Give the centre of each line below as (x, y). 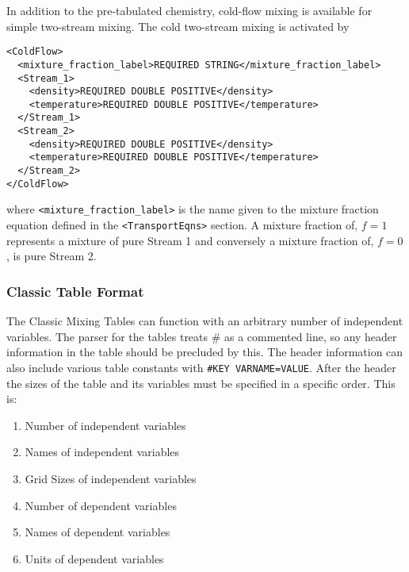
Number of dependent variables (101, 505)
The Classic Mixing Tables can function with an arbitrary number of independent (205, 321)
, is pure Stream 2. (52, 256)
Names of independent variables (102, 452)
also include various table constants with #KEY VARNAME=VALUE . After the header (201, 367)
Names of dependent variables (97, 532)
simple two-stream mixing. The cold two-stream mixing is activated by (178, 26)
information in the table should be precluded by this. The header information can (205, 352)
